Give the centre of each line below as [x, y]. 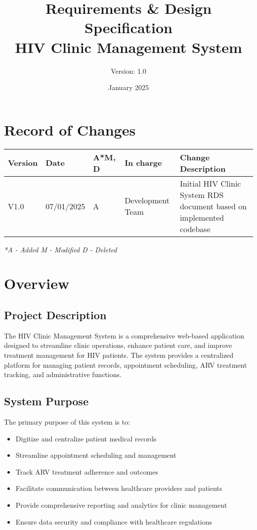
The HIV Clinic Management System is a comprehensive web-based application [124, 335]
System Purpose [46, 401]
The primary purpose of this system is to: [67, 421]
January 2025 [128, 87]
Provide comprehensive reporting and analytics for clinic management [121, 505]
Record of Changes [70, 129]
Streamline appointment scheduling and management [96, 455]
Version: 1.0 [128, 71]
